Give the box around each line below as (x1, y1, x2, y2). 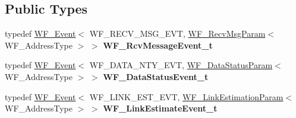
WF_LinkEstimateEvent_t (103, 102, 218, 114)
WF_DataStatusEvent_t (103, 70, 209, 82)
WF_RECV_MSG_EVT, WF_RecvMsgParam (89, 27, 266, 40)
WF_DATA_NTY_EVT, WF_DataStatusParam (89, 59, 273, 71)
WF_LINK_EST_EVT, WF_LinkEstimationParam (89, 90, 284, 103)
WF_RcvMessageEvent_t (103, 39, 213, 51)
